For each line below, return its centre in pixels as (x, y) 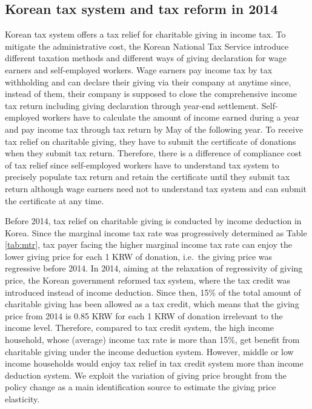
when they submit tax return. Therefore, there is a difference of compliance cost (154, 153)
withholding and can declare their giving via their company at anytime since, (148, 81)
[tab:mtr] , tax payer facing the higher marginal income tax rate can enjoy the (148, 244)
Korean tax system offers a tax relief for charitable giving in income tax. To (145, 34)
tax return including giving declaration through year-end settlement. (132, 105)
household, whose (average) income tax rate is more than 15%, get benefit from (152, 340)
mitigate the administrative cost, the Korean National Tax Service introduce (147, 46)
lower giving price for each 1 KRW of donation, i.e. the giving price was (139, 256)
